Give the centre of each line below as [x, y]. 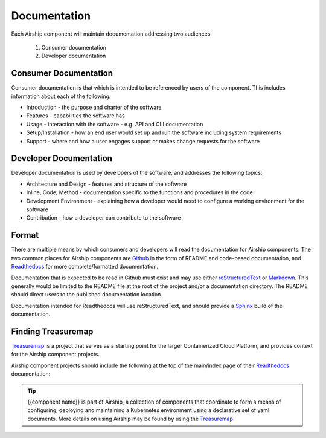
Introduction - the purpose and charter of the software [94, 107]
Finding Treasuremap [52, 331]
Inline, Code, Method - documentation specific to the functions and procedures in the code [139, 192]
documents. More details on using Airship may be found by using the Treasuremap [130, 419]
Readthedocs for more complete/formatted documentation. [85, 267]
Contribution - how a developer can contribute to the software [104, 218]
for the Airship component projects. [55, 355]
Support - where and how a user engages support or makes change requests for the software [143, 141]
